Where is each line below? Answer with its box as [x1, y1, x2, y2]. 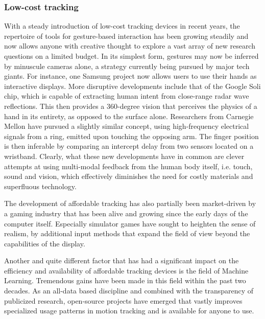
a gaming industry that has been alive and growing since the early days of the [4, 208, 248, 218]
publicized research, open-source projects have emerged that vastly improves [4, 295, 243, 306]
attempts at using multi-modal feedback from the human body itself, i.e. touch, [4, 161, 253, 171]
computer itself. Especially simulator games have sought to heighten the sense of [4, 218, 256, 229]
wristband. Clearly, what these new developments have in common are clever [4, 150, 245, 161]
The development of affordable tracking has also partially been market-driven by [4, 198, 256, 209]
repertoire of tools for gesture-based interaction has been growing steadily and [4, 30, 249, 41]
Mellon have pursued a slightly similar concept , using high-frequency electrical [4, 121, 249, 131]
